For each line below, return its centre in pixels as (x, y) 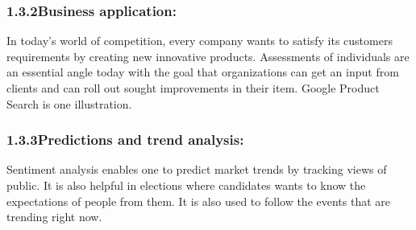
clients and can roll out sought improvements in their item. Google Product (193, 88)
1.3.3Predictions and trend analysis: (125, 140)
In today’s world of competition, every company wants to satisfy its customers (200, 41)
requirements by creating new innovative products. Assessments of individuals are (208, 56)
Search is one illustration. (69, 103)
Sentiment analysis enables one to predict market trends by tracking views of (197, 169)
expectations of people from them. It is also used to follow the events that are (199, 201)
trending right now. (54, 217)
